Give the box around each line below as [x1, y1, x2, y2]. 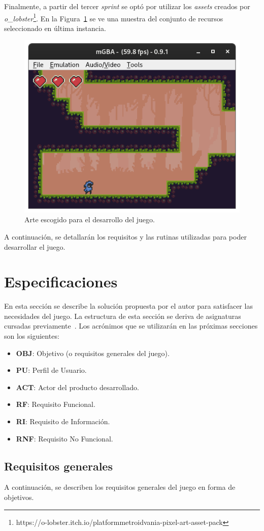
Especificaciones [4, 271, 118, 292]
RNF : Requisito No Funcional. [16, 433, 113, 444]
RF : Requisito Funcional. [16, 399, 95, 409]
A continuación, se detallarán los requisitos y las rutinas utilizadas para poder [4, 231, 247, 242]
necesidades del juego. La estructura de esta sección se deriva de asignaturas [4, 310, 241, 321]
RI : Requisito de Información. [16, 416, 110, 427]
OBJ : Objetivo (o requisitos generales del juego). [16, 347, 170, 358]
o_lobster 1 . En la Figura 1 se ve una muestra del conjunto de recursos [4, 11, 223, 23]
